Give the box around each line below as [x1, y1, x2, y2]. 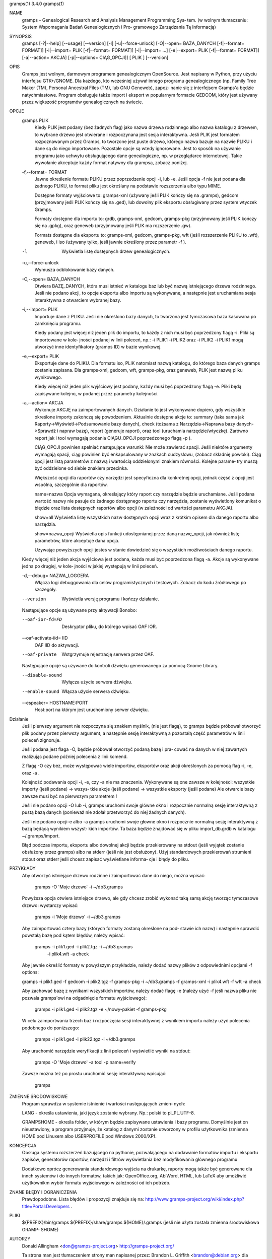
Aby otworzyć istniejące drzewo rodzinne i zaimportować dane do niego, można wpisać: [22, 872, 206, 878]
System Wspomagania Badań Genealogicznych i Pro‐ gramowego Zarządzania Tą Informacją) [22, 24, 216, 30]
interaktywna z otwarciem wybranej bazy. [34, 297, 121, 303]
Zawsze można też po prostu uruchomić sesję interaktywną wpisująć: [22, 1071, 167, 1077]
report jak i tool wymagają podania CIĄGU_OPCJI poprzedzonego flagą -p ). [34, 435, 192, 441]
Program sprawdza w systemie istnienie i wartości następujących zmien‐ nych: [22, 1100, 186, 1106]
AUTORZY [9, 1236, 31, 1242]
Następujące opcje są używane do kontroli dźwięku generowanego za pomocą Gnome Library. [22, 663, 219, 669]
